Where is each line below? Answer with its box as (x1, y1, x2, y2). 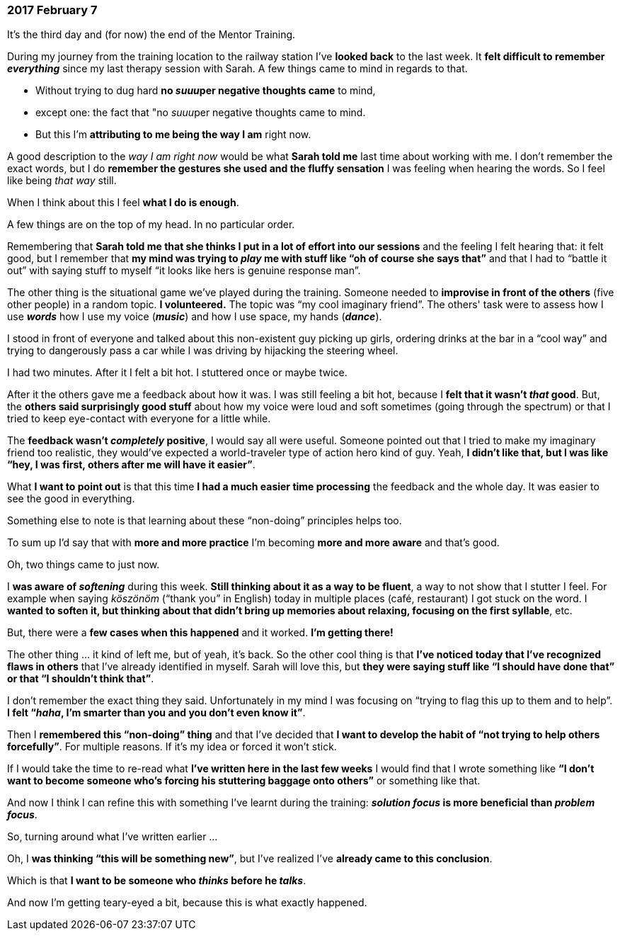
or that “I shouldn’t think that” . (7, 672, 154, 685)
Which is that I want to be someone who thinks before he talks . (7, 874, 306, 887)
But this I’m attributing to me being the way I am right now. (35, 128, 311, 141)
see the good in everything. (7, 492, 135, 505)
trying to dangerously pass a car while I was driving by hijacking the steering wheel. (7, 344, 398, 357)
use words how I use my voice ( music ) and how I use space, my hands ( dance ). (7, 310, 382, 323)
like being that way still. (7, 174, 117, 187)
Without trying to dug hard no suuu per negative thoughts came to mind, (35, 84, 376, 97)
